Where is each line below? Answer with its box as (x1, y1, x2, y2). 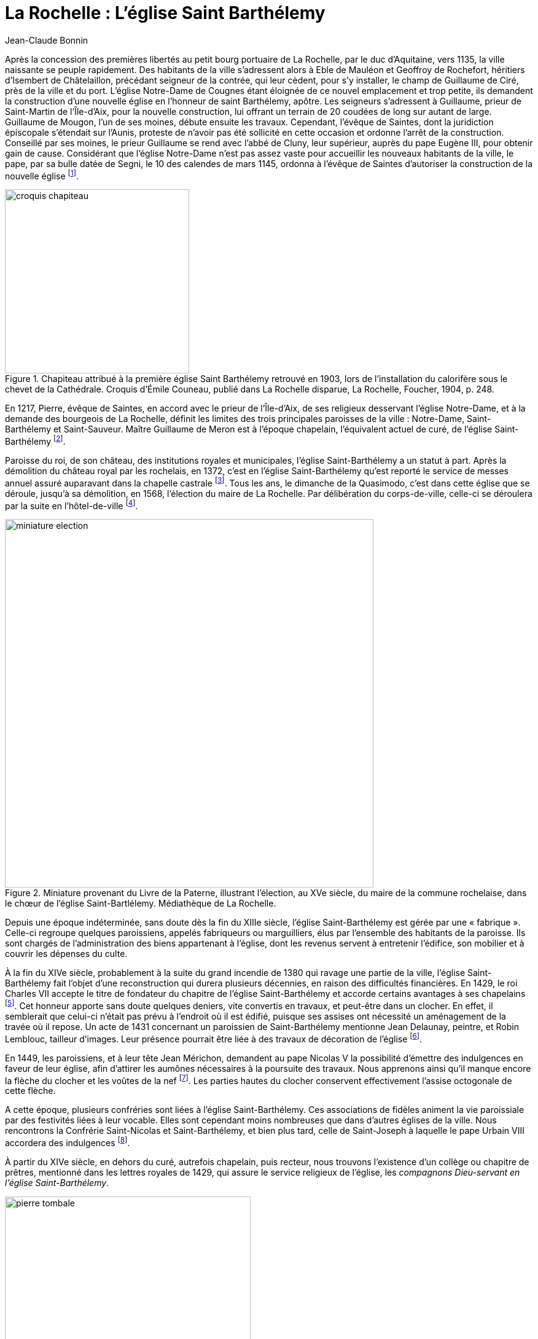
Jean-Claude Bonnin (5, 34, 88, 45)
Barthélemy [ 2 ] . (5, 434, 66, 447)
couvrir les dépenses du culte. (5, 948, 128, 959)
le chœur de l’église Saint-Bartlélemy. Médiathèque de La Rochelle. (5, 898, 276, 909)
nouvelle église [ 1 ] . (5, 168, 79, 181)
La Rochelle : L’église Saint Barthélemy (5, 2, 326, 23)
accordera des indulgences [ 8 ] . (5, 1136, 130, 1148)
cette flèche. (5, 1085, 56, 1096)
